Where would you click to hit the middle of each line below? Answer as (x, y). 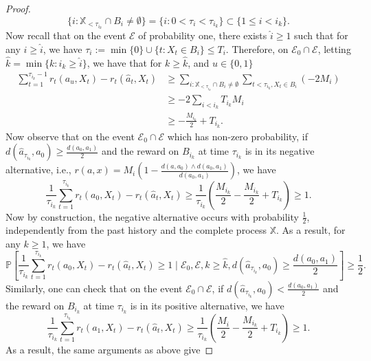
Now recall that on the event (66, 35)
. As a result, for (311, 230)
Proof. (18, 8)
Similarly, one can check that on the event (94, 288)
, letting (334, 49)
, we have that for (124, 62)
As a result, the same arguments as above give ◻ (110, 349)
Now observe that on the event (70, 136)
